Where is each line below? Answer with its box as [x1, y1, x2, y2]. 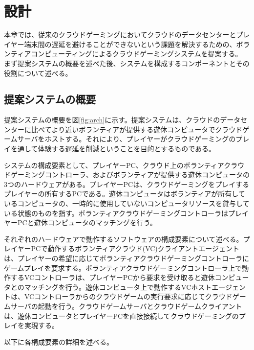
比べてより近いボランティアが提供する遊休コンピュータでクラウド [31, 124, 243, 134]
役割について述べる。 [4, 68, 72, 78]
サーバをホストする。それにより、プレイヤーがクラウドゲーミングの [17, 134, 236, 144]
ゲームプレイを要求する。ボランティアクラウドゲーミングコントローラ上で [4, 262, 242, 273]
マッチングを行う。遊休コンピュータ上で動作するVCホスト [24, 281, 212, 292]
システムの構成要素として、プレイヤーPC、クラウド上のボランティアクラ [4, 160, 238, 170]
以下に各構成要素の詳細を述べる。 [4, 336, 113, 347]
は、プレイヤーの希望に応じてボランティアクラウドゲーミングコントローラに [4, 253, 250, 263]
